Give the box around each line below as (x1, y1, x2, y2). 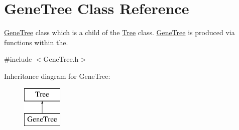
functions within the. (4, 37, 68, 47)
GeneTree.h (43, 54, 79, 64)
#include (4, 54, 32, 64)
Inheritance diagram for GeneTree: (4, 70, 110, 81)
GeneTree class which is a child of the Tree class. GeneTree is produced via (4, 27, 235, 38)
